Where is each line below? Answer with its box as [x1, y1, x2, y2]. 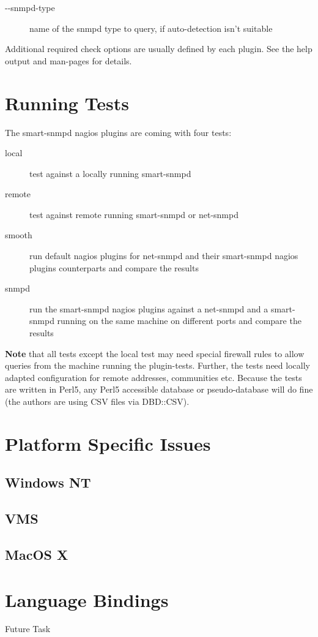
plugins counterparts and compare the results [29, 261, 199, 274]
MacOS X [5, 545, 68, 563]
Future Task [5, 622, 51, 635]
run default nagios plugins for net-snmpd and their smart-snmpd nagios [29, 249, 298, 262]
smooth [5, 228, 32, 241]
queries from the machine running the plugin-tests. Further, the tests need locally [5, 359, 310, 372]
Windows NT [5, 473, 91, 492]
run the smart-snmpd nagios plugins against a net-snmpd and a [29, 302, 268, 315]
